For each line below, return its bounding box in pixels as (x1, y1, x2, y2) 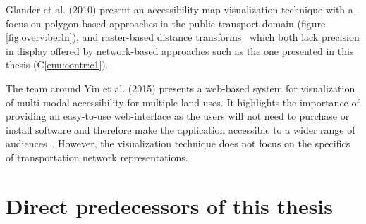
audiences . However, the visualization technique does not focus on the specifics (6, 136, 350, 151)
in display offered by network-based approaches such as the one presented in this (6, 43, 354, 58)
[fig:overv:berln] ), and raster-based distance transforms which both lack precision (6, 30, 360, 44)
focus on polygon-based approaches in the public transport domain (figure (6, 15, 326, 30)
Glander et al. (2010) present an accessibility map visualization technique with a (6, 2, 353, 16)
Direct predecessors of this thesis (6, 191, 334, 220)
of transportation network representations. (6, 149, 188, 164)
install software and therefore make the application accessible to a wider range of (6, 122, 355, 137)
